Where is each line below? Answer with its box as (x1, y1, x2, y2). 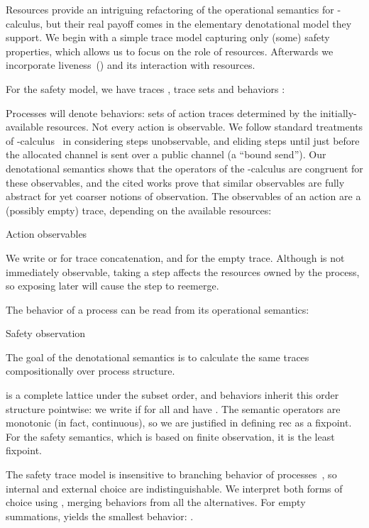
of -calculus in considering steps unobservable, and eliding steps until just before (6, 133, 360, 148)
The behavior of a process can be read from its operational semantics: (6, 302, 309, 317)
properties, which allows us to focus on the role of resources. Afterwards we (6, 43, 334, 58)
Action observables (6, 226, 87, 241)
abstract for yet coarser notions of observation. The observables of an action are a (6, 189, 361, 204)
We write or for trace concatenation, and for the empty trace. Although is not (6, 250, 345, 265)
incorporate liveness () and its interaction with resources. (6, 57, 255, 72)
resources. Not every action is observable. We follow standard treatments (46, 119, 363, 134)
